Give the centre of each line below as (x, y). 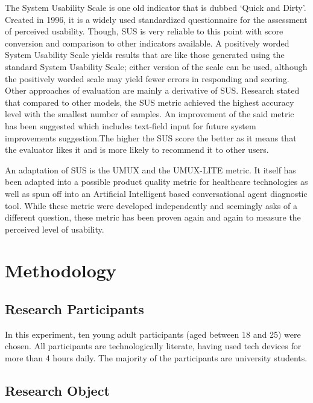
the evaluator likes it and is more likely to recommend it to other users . (137, 150)
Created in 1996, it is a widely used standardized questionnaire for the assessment (156, 19)
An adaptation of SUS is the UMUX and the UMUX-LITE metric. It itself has (150, 169)
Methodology (61, 270)
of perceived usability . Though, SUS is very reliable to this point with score (144, 31)
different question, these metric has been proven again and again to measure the (153, 217)
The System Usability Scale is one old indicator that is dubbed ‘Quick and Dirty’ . (156, 7)
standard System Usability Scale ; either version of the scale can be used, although (156, 66)
